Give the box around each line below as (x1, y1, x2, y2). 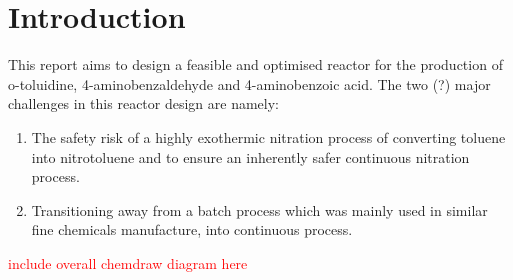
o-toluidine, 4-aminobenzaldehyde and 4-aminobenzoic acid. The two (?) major (8, 73, 491, 94)
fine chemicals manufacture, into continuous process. (31, 219, 353, 240)
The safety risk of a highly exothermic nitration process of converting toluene (31, 126, 506, 147)
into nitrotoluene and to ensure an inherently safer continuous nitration (31, 146, 470, 167)
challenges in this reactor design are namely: (8, 93, 279, 114)
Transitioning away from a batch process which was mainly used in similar (31, 199, 488, 220)
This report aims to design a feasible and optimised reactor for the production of (8, 54, 503, 75)
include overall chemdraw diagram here (8, 252, 248, 273)
